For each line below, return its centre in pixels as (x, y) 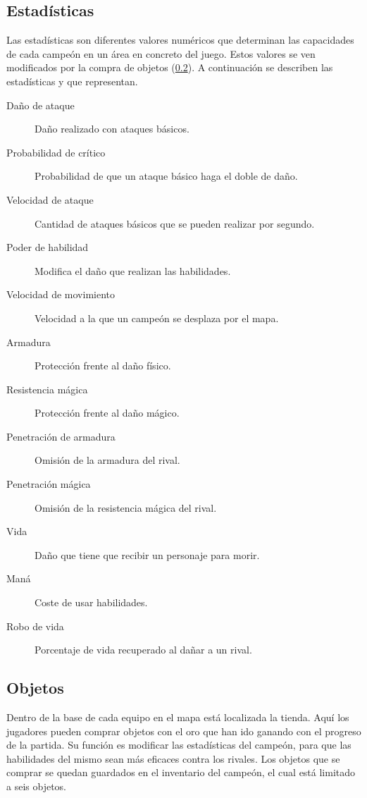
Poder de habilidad (48, 247)
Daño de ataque (41, 105)
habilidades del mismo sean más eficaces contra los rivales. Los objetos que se (173, 758)
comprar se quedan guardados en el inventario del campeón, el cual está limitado (181, 772)
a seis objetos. (36, 786)
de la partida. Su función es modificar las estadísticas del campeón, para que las (179, 745)
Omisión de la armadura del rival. (107, 460)
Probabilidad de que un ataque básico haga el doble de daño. (166, 176)
